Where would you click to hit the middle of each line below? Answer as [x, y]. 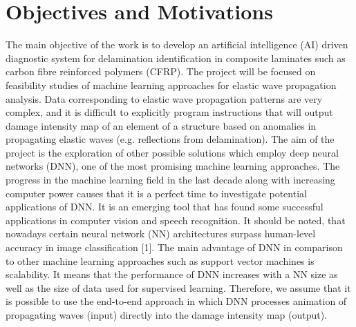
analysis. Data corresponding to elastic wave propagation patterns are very [164, 98]
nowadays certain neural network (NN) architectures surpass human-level [161, 234]
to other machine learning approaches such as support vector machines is [160, 260]
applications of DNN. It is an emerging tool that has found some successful [165, 207]
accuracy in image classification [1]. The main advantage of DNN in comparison [174, 247]
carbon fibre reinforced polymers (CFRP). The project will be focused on [161, 71]
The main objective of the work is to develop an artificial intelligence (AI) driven [177, 44]
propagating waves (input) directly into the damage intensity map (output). [166, 315]
